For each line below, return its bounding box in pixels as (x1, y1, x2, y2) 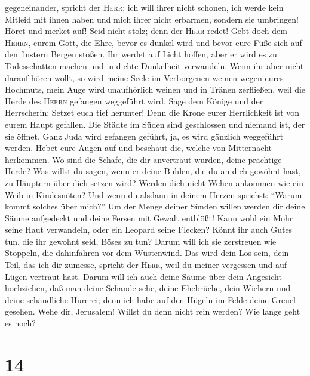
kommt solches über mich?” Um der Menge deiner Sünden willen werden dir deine (5, 200, 305, 212)
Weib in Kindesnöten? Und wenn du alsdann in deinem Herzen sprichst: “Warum (5, 188, 302, 201)
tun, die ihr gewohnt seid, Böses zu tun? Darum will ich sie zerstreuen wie (5, 235, 277, 247)
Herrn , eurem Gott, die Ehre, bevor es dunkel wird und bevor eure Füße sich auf (5, 36, 302, 48)
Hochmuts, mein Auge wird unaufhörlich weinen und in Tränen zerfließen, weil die (5, 83, 306, 95)
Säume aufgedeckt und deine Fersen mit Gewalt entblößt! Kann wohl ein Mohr (5, 211, 293, 224)
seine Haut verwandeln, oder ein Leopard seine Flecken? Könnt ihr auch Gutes (5, 223, 293, 236)
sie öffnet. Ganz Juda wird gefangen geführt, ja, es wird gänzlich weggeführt (5, 130, 284, 142)
